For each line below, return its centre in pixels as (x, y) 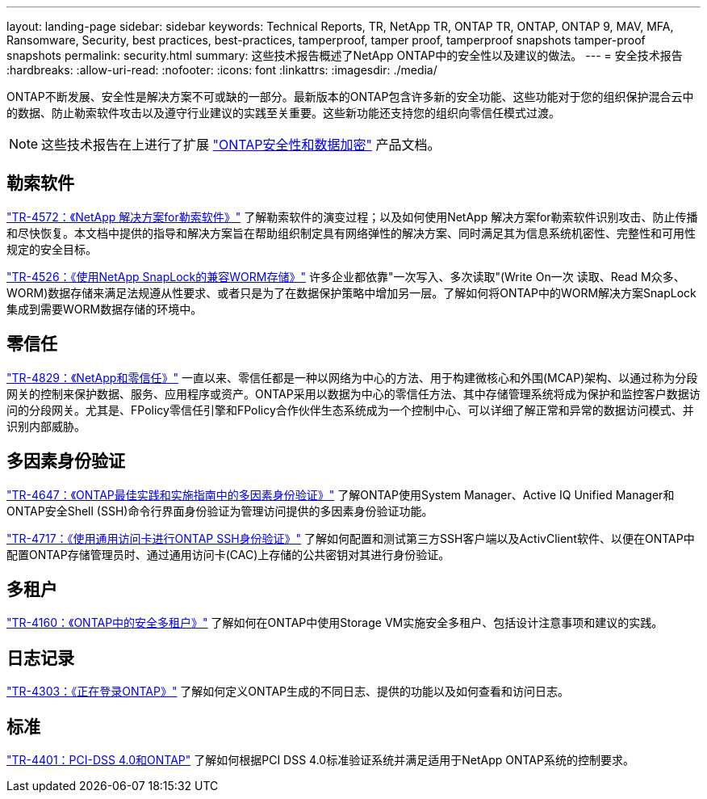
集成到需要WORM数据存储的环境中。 (105, 309)
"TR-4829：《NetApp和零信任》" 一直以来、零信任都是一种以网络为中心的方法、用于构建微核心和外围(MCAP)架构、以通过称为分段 (352, 377)
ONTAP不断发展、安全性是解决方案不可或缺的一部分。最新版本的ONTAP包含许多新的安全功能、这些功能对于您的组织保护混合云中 (350, 97)
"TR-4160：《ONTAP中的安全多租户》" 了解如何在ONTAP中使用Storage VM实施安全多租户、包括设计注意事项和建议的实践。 (335, 623)
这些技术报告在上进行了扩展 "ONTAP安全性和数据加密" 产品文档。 (241, 145)
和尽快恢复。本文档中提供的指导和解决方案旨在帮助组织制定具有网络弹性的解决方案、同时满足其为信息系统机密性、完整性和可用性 (351, 233)
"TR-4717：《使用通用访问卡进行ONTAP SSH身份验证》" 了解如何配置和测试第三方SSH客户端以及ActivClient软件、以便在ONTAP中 (351, 538)
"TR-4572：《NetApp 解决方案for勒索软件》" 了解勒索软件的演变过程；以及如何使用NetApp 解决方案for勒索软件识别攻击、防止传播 (352, 217)
